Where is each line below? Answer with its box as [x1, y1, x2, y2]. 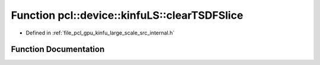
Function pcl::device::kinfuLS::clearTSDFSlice [11, 9, 244, 22]
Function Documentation [11, 45, 105, 54]
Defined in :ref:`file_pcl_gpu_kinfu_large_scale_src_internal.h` [25, 29, 175, 36]
